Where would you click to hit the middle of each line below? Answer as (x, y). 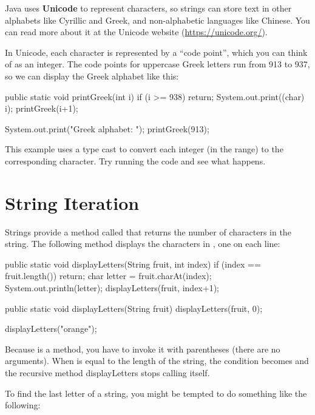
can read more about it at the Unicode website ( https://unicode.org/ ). (136, 32)
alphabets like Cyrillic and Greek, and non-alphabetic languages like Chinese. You (157, 20)
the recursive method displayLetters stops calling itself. (107, 373)
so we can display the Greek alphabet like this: (92, 76)
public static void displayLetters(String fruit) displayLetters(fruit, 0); (134, 308)
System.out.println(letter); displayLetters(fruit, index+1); (112, 288)
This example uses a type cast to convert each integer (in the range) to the (144, 149)
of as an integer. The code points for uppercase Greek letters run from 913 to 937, (157, 64)
